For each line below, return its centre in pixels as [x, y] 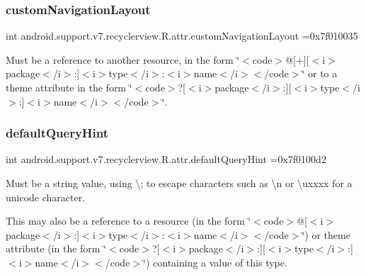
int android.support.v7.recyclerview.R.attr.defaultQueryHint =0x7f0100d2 [166, 159]
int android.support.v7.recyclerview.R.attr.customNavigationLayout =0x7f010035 [182, 36]
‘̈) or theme [326, 234]
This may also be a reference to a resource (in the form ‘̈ [128, 221]
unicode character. [46, 197]
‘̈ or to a [320, 73]
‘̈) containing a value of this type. [215, 262]
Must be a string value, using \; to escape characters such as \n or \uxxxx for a [179, 183]
